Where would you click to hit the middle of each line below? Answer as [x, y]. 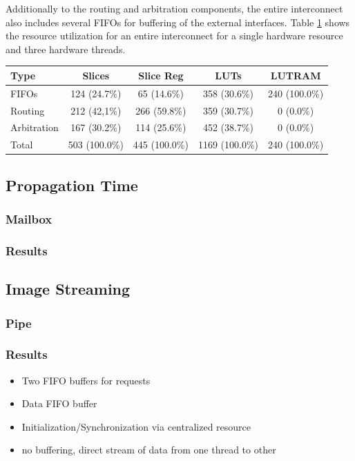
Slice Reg [161, 75]
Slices [96, 75]
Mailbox [29, 219]
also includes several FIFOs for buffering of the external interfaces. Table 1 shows [178, 22]
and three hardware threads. [66, 49]
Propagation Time [72, 185]
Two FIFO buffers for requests [86, 380]
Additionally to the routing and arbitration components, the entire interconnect [174, 8]
